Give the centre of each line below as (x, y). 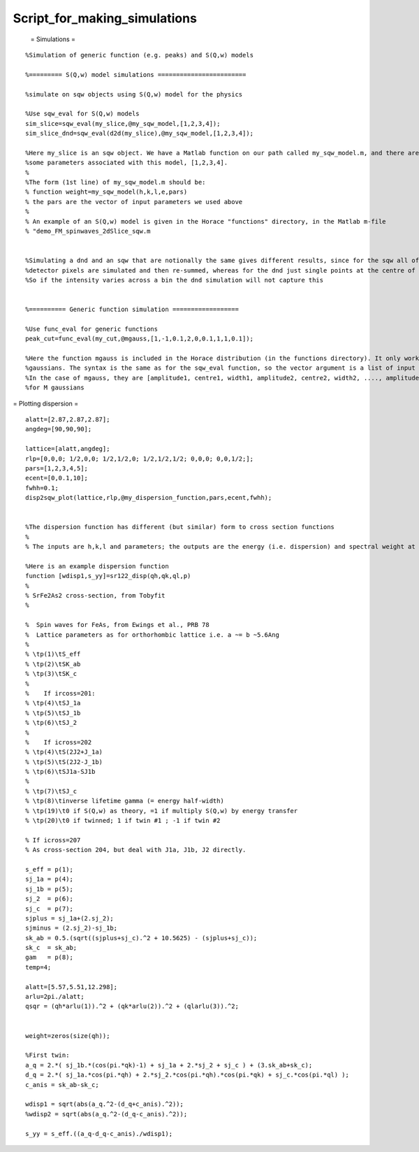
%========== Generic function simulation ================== (132, 310)
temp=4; (38, 967)
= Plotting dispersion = (46, 403)
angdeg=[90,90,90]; (59, 429)
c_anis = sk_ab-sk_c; (62, 1085)
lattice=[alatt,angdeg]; (68, 449)
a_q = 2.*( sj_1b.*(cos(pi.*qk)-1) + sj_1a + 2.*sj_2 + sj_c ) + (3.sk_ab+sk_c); (169, 1065)
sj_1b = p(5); (49, 889)
